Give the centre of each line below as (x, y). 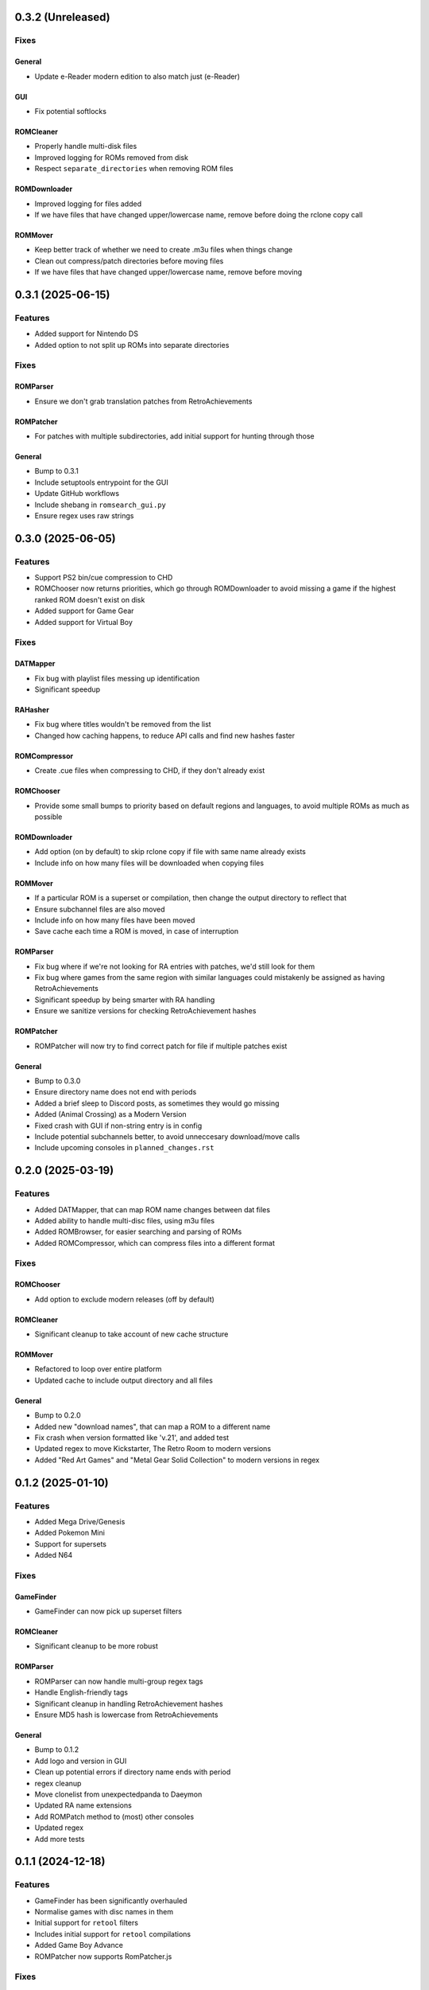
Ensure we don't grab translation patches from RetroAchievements (143, 401)
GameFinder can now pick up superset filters (108, 1611)
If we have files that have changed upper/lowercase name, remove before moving (168, 272)
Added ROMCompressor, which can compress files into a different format (155, 1243)
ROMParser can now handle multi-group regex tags (119, 1681)
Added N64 (54, 1555)
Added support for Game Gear (84, 611)
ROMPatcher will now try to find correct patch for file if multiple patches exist (161, 1046)
